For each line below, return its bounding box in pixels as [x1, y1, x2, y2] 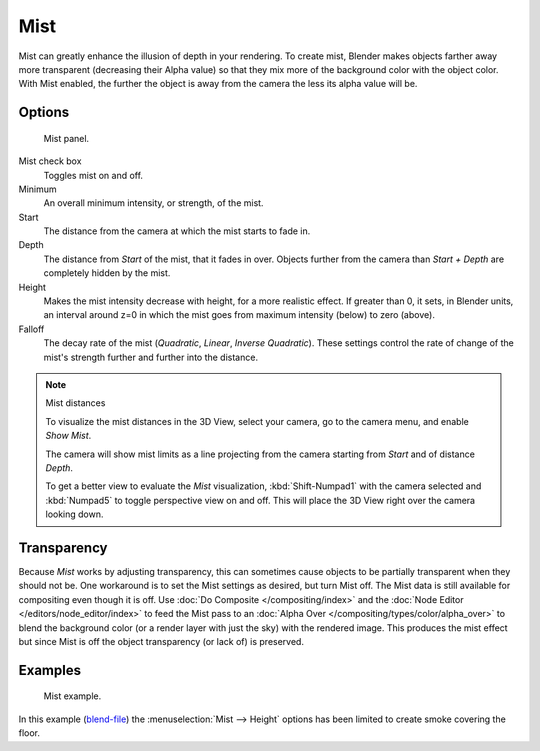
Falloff [18, 323, 45, 335]
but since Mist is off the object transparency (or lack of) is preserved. [18, 635, 305, 647]
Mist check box [18, 155, 82, 167]
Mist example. [43, 690, 102, 702]
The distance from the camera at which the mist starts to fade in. [43, 225, 311, 237]
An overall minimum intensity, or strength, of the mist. [43, 197, 264, 209]
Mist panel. [43, 132, 90, 144]
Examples [18, 661, 82, 679]
